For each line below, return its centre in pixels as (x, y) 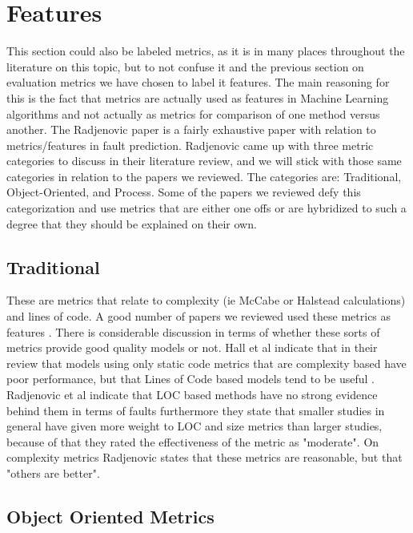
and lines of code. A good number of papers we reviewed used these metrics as (199, 316)
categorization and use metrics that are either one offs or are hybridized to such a (206, 208)
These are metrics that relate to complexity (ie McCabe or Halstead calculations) (206, 300)
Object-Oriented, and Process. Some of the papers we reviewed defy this (184, 192)
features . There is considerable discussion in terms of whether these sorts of (193, 331)
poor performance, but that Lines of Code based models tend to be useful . (190, 379)
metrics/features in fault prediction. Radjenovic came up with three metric (190, 145)
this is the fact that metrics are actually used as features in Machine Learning (198, 97)
